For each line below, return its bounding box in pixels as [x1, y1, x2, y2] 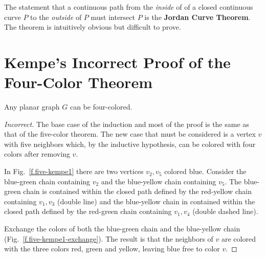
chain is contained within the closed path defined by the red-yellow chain [23, 186, 252, 197]
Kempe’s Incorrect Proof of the [4, 51, 231, 72]
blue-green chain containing [4, 176, 91, 186]
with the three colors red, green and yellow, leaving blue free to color [4, 243, 220, 254]
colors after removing [4, 148, 70, 159]
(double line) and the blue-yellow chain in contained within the [57, 196, 255, 206]
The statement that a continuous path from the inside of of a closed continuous [4, 2, 253, 12]
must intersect [91, 11, 135, 22]
